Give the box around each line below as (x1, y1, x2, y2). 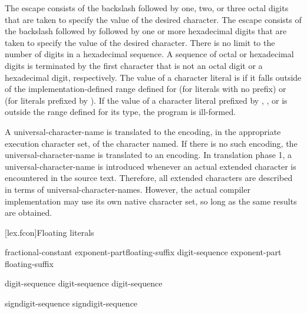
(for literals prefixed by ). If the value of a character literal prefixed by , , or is (5, 94, 288, 106)
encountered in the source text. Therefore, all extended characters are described (5, 172, 293, 184)
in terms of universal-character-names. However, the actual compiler (5, 183, 250, 195)
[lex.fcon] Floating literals (5, 226, 94, 238)
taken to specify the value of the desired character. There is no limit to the (5, 36, 275, 48)
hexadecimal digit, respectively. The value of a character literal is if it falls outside (5, 71, 302, 83)
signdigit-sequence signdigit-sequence (5, 297, 138, 309)
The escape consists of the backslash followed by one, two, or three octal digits (5, 2, 289, 14)
